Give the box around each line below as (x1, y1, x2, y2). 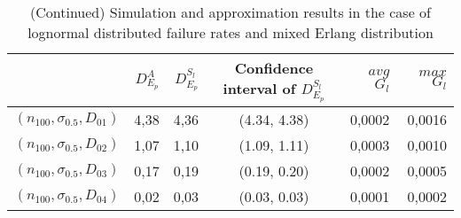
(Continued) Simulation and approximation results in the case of (30, 2, 431, 22)
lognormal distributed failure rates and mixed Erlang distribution (27, 22, 434, 43)
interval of (223, 78, 296, 98)
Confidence (234, 58, 314, 78)
